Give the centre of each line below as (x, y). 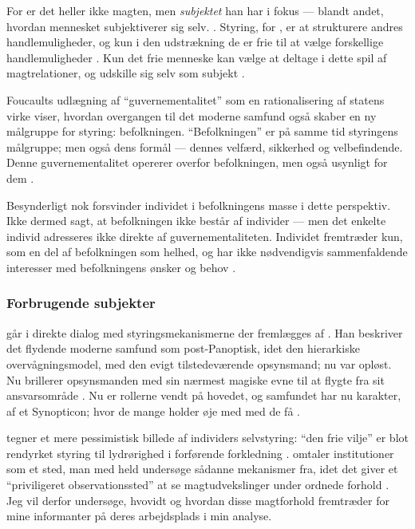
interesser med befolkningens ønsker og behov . (121, 267)
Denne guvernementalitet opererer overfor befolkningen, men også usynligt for (197, 162)
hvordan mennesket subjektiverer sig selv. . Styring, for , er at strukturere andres (205, 26)
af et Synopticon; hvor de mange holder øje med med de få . (153, 411)
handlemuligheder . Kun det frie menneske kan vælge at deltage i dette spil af (197, 57)
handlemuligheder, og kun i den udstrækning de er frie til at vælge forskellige (195, 42)
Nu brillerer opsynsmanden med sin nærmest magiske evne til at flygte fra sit (196, 379)
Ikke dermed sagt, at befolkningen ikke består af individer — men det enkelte (196, 221)
